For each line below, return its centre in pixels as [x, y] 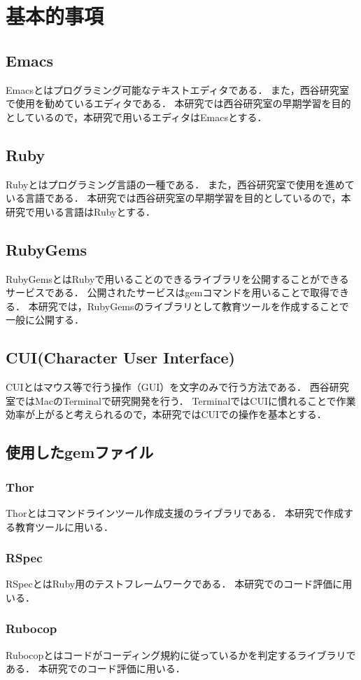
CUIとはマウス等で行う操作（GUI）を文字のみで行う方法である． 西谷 [168, 387]
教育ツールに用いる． [64, 526]
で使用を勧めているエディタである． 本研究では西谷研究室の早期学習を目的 [178, 103]
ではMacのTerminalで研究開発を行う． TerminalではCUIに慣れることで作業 [185, 400]
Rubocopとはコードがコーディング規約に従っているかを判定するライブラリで [181, 654]
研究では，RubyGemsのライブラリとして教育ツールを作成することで [193, 306]
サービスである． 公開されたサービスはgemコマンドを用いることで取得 [168, 292]
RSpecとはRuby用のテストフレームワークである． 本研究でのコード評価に [174, 584]
